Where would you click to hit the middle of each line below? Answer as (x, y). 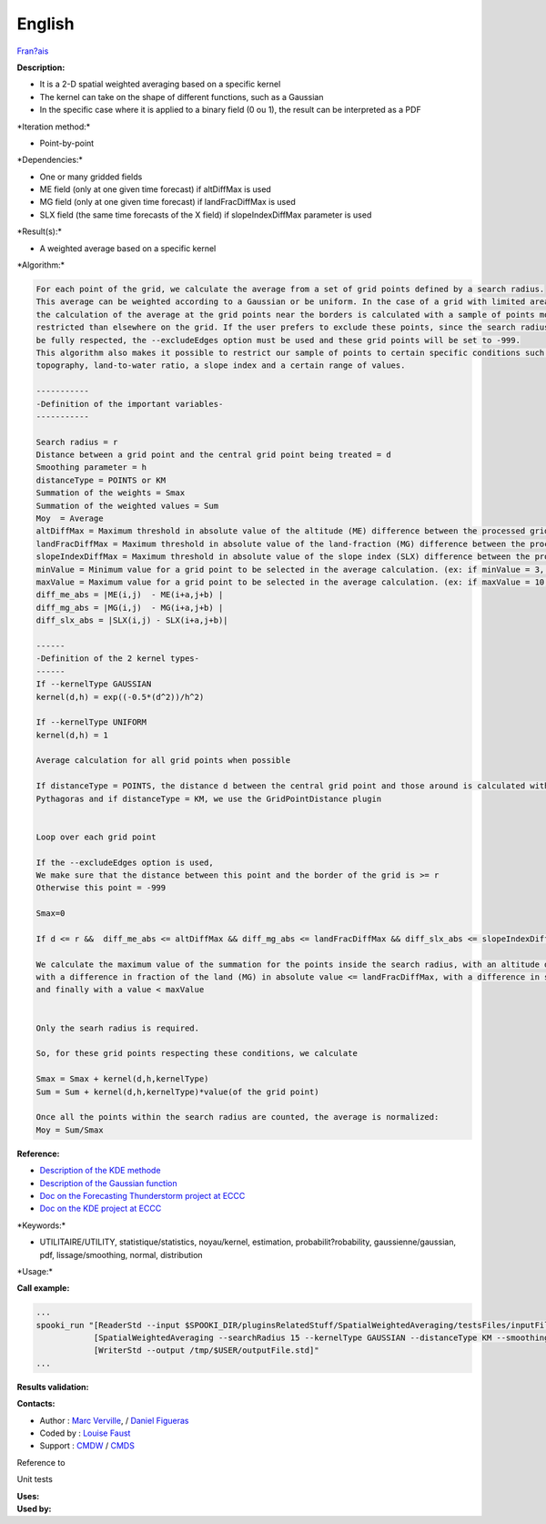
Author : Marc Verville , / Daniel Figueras (114, 1420)
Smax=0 (51, 914)
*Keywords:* (41, 1225)
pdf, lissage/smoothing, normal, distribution (121, 1255)
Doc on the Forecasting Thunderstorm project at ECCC (142, 1195)
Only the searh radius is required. (118, 1028)
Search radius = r (77, 442)
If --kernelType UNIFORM (91, 722)
